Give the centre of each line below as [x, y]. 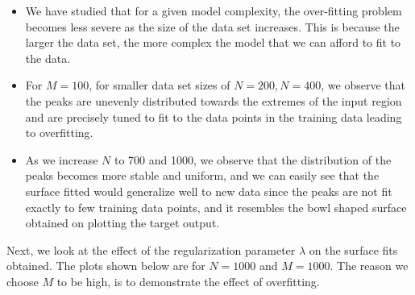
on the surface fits [353, 249]
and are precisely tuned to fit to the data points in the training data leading [214, 116]
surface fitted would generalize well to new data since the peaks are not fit [209, 191]
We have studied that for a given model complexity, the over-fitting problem [214, 10]
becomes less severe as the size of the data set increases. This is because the [212, 26]
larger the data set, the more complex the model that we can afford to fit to [213, 42]
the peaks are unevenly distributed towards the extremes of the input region [214, 100]
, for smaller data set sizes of [160, 85]
